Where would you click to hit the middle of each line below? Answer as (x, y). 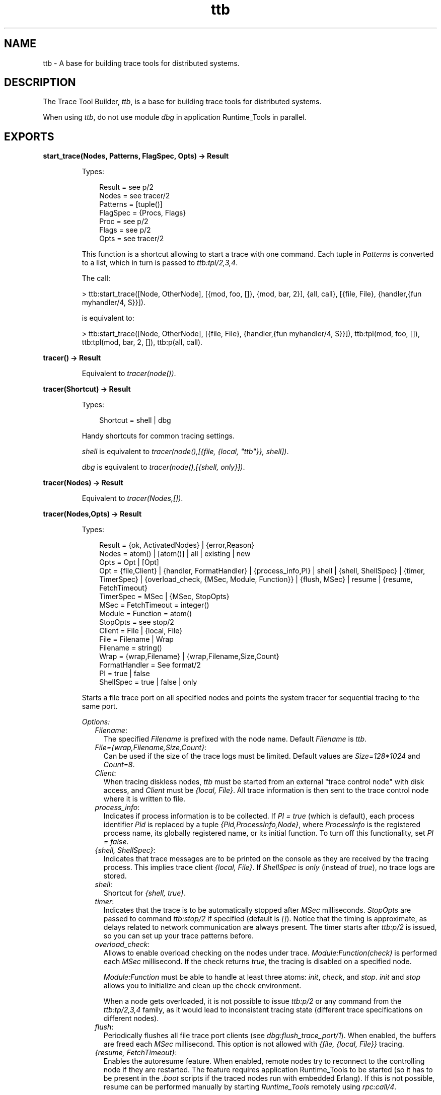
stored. (115, 876)
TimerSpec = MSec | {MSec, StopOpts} (164, 597)
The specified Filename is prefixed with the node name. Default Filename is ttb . (235, 739)
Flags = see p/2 (125, 230)
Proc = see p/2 (124, 222)
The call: (96, 278)
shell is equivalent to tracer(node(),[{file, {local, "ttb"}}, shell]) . (185, 452)
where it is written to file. (144, 799)
